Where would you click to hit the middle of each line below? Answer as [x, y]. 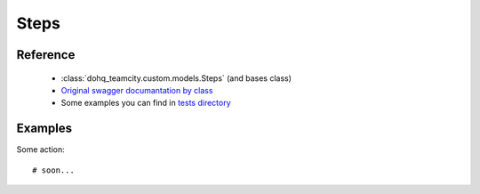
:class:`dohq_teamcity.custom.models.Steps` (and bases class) [176, 78]
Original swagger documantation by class [137, 90]
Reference [46, 55]
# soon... [53, 170]
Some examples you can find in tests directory [146, 103]
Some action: [41, 150]
